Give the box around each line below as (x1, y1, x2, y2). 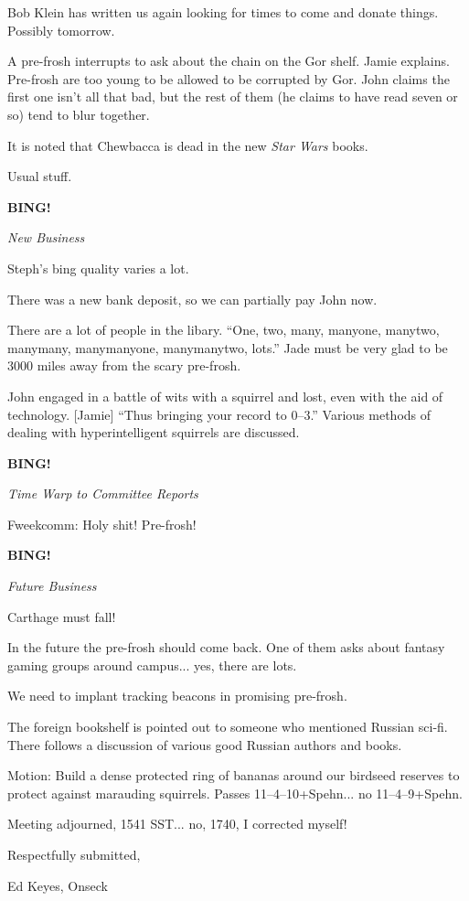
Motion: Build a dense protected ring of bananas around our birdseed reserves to (7, 766, 460, 785)
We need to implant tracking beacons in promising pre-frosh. (7, 686, 347, 705)
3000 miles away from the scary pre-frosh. (7, 356, 241, 375)
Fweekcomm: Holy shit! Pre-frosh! (7, 514, 197, 533)
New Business (7, 228, 85, 247)
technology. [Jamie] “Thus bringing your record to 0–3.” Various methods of (7, 404, 432, 424)
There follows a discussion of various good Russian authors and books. (7, 735, 402, 754)
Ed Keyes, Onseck (7, 875, 108, 895)
